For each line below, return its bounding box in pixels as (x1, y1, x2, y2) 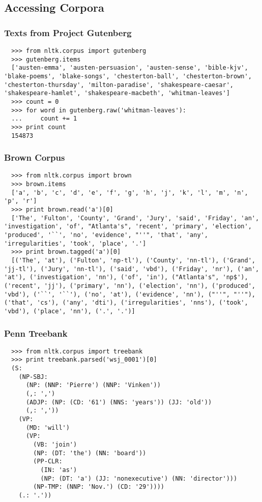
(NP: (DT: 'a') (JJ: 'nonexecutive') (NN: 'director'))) (40, 475, 238, 482)
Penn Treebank (4, 327, 68, 339)
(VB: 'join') (33, 441, 77, 449)
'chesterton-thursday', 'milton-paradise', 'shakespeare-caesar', (4, 81, 234, 88)
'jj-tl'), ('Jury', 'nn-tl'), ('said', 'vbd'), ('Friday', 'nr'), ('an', (4, 265, 259, 273)
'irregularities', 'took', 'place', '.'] (4, 240, 147, 247)
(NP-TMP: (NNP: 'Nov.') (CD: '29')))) (33, 483, 164, 491)
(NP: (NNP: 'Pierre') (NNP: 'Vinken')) (25, 381, 161, 389)
